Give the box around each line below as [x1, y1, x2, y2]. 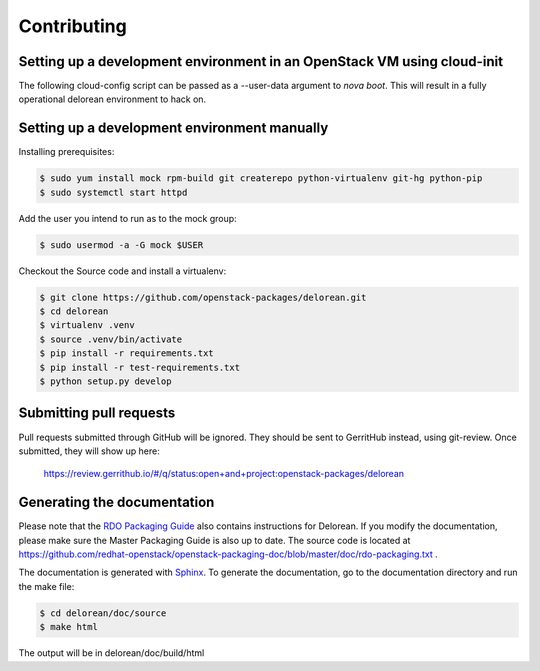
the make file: [18, 580, 75, 592]
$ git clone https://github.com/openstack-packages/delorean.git [39, 291, 367, 303]
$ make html [39, 621, 99, 633]
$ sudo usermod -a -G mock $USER [39, 239, 204, 250]
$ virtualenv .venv [39, 320, 135, 331]
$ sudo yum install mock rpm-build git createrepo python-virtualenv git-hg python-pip [39, 173, 483, 184]
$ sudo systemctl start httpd [39, 186, 188, 198]
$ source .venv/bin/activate [39, 333, 183, 345]
